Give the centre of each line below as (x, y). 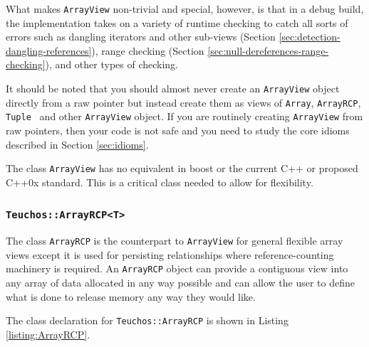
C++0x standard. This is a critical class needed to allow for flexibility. (160, 182)
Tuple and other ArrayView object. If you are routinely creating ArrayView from (184, 116)
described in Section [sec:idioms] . (77, 144)
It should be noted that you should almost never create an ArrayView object (173, 89)
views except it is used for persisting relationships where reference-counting (170, 254)
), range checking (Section (148, 50)
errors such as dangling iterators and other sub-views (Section (141, 37)
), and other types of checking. (112, 64)
